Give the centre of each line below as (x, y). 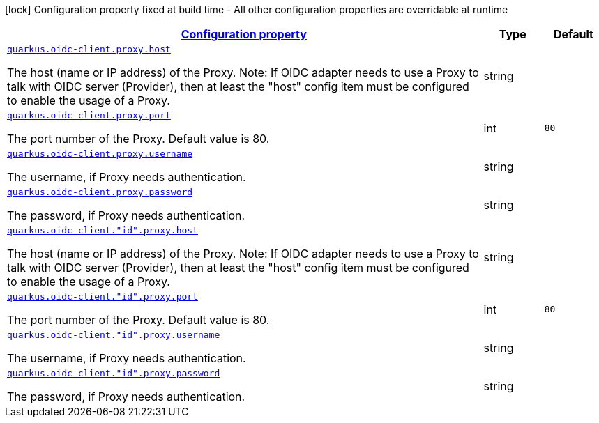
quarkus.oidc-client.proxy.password (100, 192)
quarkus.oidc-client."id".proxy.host (103, 230)
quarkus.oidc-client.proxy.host (89, 49)
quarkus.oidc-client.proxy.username (100, 154)
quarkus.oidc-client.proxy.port (89, 115)
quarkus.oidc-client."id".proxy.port (103, 297)
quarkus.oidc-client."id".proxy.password (114, 373)
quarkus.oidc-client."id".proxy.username (114, 335)
